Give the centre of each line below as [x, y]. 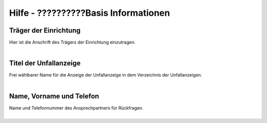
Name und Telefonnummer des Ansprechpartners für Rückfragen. [76, 108]
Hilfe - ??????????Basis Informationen [89, 13]
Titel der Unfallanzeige [45, 63]
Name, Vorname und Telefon [54, 96]
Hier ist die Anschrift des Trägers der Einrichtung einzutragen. [72, 42]
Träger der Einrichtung [45, 30]
